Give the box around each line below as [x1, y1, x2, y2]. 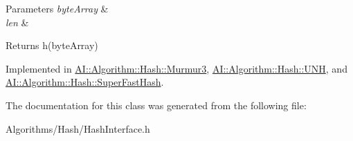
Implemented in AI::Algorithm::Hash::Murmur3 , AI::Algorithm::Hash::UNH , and [6, 61, 347, 75]
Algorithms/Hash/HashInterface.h [6, 121, 150, 135]
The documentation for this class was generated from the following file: [6, 97, 307, 112]
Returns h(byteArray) [6, 38, 98, 53]
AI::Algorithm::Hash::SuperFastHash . [6, 75, 164, 89]
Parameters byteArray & [6, 1, 109, 15]
